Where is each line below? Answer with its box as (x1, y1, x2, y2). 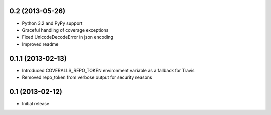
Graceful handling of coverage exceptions (22, 27, 109, 33)
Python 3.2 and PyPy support (22, 20, 83, 26)
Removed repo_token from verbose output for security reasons (22, 74, 153, 80)
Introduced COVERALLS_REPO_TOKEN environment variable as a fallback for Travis (22, 67, 195, 73)
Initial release (22, 100, 50, 106)
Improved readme (22, 41, 59, 47)
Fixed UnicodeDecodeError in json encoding (22, 34, 114, 40)
